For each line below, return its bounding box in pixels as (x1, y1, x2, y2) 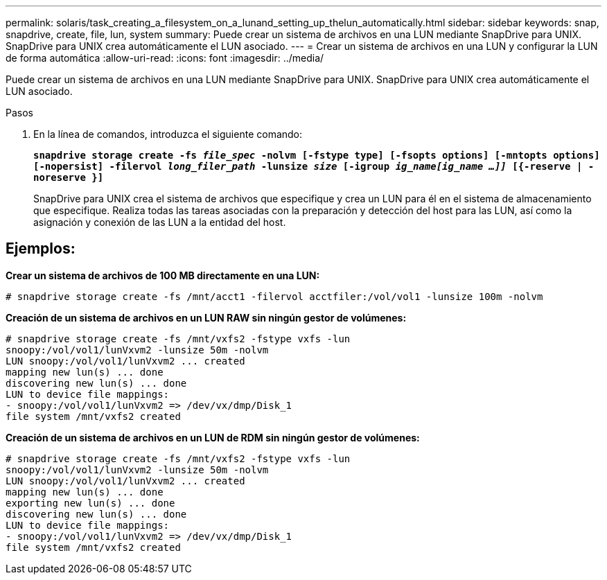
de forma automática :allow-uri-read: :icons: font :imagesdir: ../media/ (6, 52, 324, 64)
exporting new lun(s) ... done (6, 497, 175, 509)
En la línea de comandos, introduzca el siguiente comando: (33, 128, 303, 140)
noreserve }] (33, 172, 104, 183)
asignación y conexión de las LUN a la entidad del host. (33, 216, 286, 228)
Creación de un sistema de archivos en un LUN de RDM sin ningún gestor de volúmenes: (6, 431, 420, 443)
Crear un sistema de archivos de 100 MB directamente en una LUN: (6, 269, 320, 281)
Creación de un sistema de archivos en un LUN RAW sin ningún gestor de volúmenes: (6, 311, 407, 324)
